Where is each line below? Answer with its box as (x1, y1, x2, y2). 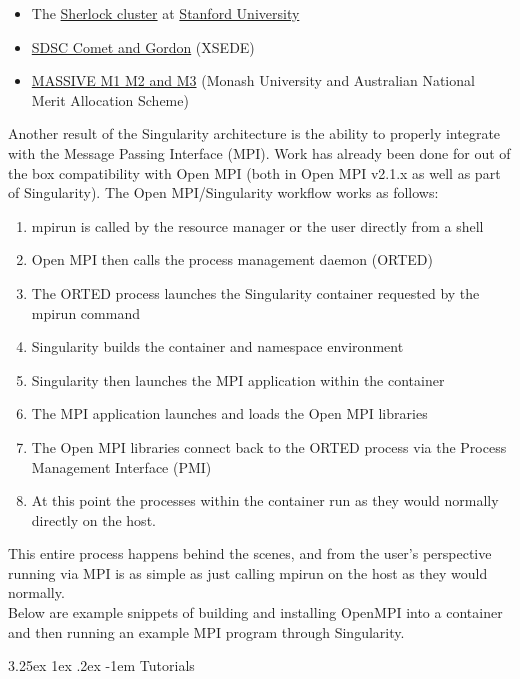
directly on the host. (31, 509, 156, 530)
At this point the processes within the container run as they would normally (31, 490, 499, 511)
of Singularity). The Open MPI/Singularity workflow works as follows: (8, 182, 439, 203)
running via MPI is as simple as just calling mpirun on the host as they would (8, 562, 488, 583)
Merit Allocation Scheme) (31, 89, 189, 110)
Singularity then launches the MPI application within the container (31, 369, 445, 390)
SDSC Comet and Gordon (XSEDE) (31, 36, 255, 57)
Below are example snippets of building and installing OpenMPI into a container (8, 602, 503, 623)
